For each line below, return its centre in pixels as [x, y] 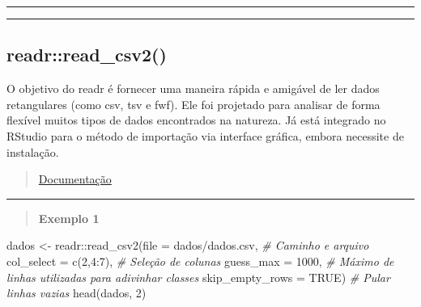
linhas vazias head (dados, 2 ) [77, 293]
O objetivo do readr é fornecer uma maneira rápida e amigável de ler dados [193, 88]
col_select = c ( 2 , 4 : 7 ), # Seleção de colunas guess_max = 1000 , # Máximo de [200, 261]
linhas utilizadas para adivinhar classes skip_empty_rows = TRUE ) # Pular [198, 277]
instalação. [33, 151]
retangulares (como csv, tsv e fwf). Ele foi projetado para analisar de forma [193, 104]
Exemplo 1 [69, 218]
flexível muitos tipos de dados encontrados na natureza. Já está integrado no [196, 120]
